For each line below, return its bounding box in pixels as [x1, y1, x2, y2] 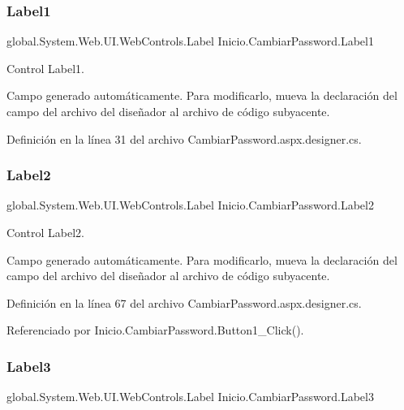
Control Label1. [6, 59, 84, 76]
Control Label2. [6, 224, 84, 240]
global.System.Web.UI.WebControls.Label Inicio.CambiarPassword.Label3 [6, 388, 374, 405]
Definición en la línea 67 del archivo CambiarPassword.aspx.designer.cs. [6, 294, 362, 311]
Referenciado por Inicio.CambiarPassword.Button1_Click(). [6, 322, 304, 339]
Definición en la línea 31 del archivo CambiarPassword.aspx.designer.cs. [6, 130, 362, 147]
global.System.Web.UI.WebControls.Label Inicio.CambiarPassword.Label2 [6, 196, 374, 214]
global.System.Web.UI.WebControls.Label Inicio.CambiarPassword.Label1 [6, 32, 374, 50]
